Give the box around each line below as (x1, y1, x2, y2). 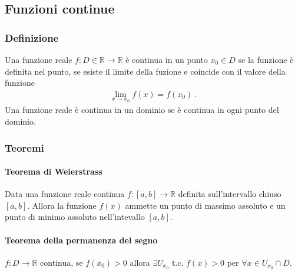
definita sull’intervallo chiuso (178, 188, 282, 200)
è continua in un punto (125, 54, 208, 65)
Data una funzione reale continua (5, 188, 125, 200)
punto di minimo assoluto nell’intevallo (5, 210, 145, 223)
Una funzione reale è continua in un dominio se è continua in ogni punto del (5, 103, 279, 116)
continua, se (40, 256, 83, 268)
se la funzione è (238, 54, 294, 65)
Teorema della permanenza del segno (5, 233, 158, 246)
